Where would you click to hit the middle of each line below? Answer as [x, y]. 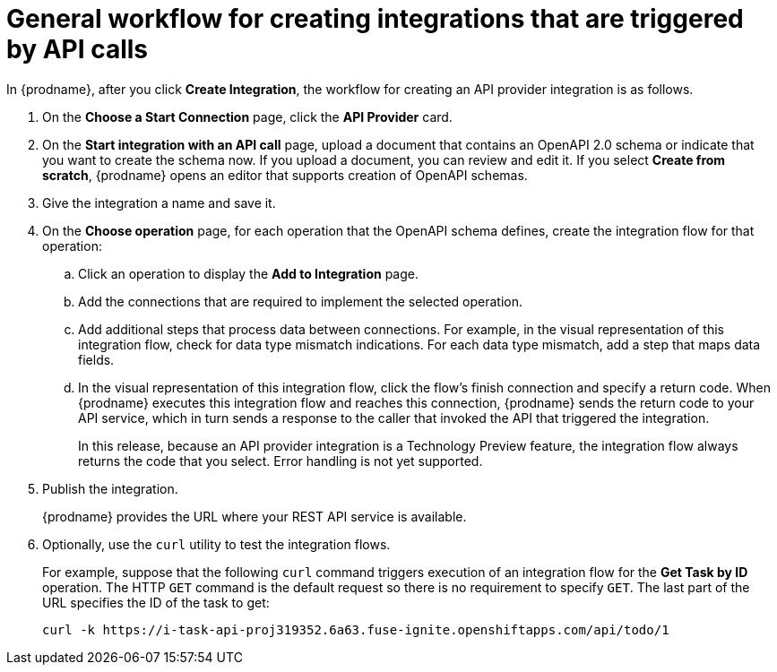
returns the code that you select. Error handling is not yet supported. [281, 461]
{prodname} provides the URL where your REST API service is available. [255, 516]
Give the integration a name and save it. [159, 202]
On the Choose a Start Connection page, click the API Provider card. [247, 116]
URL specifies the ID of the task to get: [156, 602]
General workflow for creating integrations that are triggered [375, 19]
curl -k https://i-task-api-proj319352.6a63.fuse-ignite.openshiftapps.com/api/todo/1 [356, 629]
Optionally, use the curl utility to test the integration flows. [216, 544]
